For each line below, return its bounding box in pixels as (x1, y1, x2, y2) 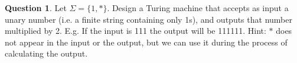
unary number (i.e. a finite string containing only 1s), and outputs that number (5, 13, 292, 25)
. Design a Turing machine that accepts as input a (107, 2, 289, 13)
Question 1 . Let (5, 2, 67, 13)
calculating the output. (5, 47, 88, 60)
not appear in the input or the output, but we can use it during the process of (5, 36, 288, 48)
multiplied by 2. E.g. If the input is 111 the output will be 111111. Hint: (5, 24, 266, 37)
